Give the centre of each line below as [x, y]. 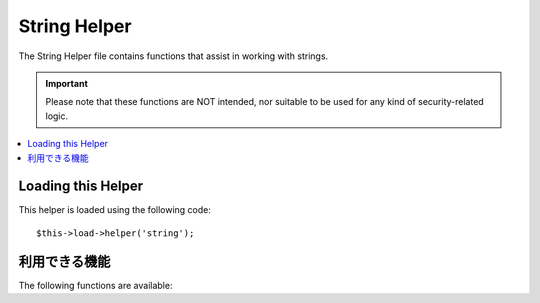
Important [67, 83]
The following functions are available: [95, 285]
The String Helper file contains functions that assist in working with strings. [173, 56]
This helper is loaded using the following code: [115, 210]
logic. [57, 116]
